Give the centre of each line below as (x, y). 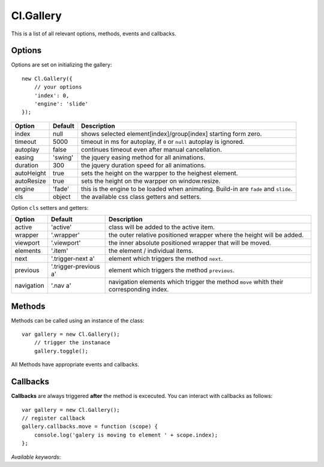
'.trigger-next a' (73, 259)
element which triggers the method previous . (172, 270)
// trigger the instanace (72, 343)
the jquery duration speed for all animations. (144, 165)
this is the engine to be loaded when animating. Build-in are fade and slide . (187, 189)
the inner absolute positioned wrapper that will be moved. (190, 243)
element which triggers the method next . (166, 259)
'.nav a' (61, 286)
